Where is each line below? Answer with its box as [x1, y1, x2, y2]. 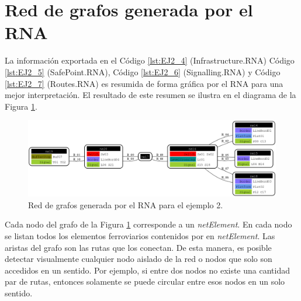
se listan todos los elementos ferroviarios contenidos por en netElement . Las [5, 229, 275, 242]
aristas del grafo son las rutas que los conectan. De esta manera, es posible [5, 241, 272, 253]
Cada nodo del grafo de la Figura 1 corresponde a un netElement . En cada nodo [5, 218, 292, 230]
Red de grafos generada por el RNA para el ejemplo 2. [28, 198, 223, 211]
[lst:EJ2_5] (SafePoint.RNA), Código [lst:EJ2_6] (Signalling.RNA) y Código [5, 65, 281, 78]
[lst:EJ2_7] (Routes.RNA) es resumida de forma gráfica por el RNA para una [5, 77, 283, 89]
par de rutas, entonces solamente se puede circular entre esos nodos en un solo [5, 275, 285, 288]
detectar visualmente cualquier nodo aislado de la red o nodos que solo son [5, 253, 272, 265]
